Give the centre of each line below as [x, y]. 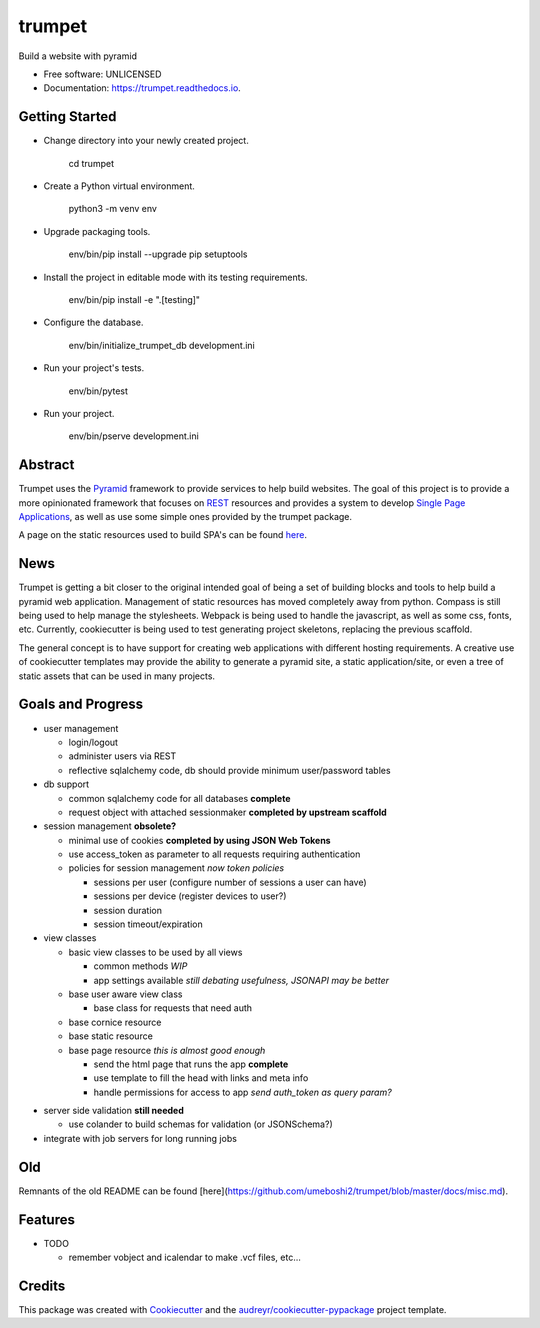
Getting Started [67, 116]
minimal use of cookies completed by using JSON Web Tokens [199, 840]
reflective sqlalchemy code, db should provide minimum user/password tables [229, 770]
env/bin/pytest [98, 391]
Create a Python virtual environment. [119, 186]
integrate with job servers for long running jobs [140, 1138]
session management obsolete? [110, 826]
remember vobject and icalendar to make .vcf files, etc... [185, 1257]
